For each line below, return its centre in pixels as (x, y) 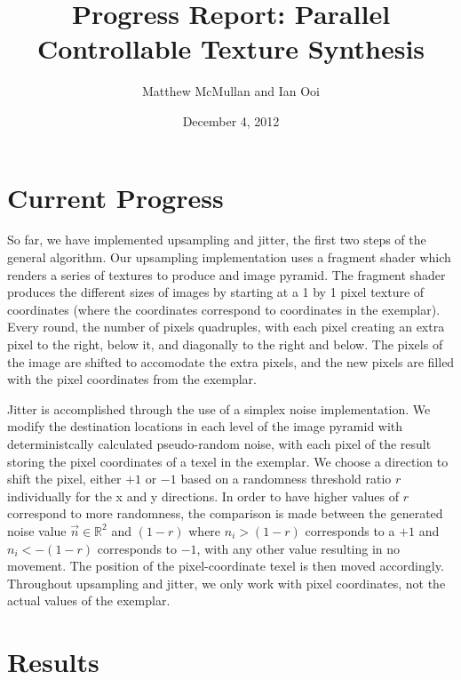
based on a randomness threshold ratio (286, 479)
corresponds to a (350, 530)
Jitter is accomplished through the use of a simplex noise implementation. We (219, 408)
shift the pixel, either (64, 479)
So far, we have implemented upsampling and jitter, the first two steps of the (217, 240)
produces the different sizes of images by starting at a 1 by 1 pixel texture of (216, 292)
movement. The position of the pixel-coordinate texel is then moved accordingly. (226, 566)
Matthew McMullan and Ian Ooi (231, 91)
